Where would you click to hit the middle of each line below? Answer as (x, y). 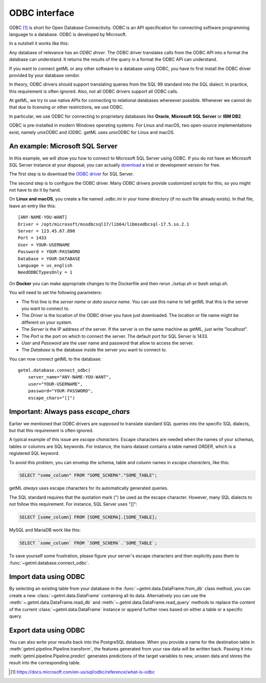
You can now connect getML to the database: (55, 359)
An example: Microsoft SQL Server (63, 146)
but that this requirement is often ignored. (51, 430)
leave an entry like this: (33, 206)
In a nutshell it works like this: (39, 43)
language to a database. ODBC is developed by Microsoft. (68, 34)
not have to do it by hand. (35, 190)
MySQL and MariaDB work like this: (45, 530)
